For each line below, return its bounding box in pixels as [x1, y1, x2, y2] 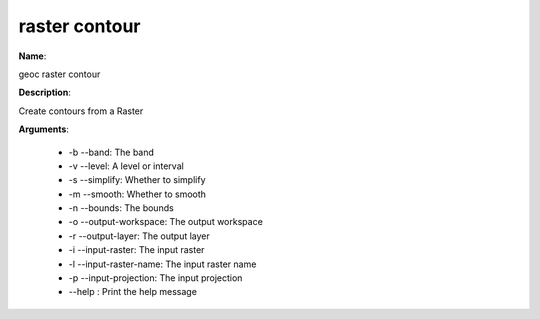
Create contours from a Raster [18, 105, 144, 117]
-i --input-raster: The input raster [68, 244, 205, 256]
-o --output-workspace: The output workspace [68, 216, 264, 228]
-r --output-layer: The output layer [68, 230, 210, 242]
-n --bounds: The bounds [68, 202, 174, 214]
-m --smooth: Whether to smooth [68, 188, 207, 200]
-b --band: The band [68, 146, 155, 158]
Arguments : [18, 123, 70, 135]
